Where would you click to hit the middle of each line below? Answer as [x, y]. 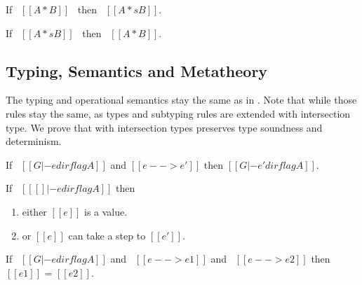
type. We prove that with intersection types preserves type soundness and [164, 127]
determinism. [34, 141]
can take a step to [107, 235]
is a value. [106, 211]
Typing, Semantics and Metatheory [137, 70]
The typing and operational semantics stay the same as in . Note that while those [181, 100]
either [34, 211]
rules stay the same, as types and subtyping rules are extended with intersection [178, 113]
